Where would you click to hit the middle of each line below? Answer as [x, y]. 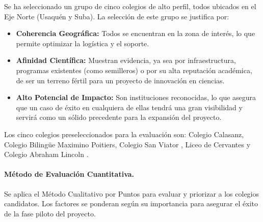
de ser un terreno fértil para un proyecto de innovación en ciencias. [120, 80]
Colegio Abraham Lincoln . [46, 154]
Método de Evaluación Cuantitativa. [69, 174]
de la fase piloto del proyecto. [50, 213]
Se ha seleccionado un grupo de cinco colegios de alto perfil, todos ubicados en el [130, 6]
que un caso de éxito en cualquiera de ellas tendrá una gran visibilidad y [129, 107]
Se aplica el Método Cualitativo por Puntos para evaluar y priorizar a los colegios [132, 193]
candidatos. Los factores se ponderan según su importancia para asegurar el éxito [131, 203]
